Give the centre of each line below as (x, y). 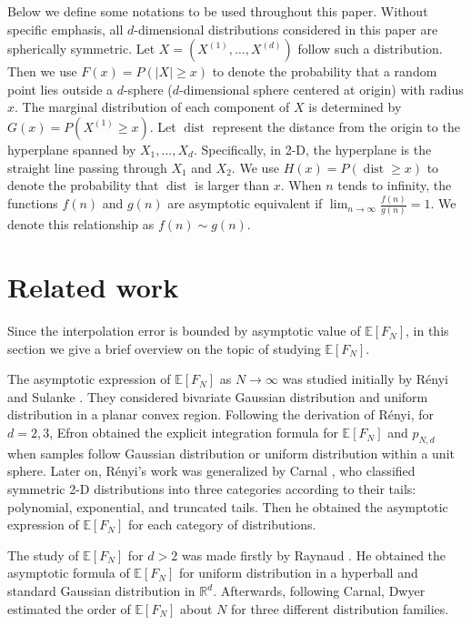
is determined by (355, 107)
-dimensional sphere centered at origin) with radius (321, 89)
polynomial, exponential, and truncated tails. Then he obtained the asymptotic (228, 506)
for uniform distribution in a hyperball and (298, 573)
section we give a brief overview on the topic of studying (164, 348)
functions (33, 203)
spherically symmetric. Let (81, 49)
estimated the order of (69, 608)
